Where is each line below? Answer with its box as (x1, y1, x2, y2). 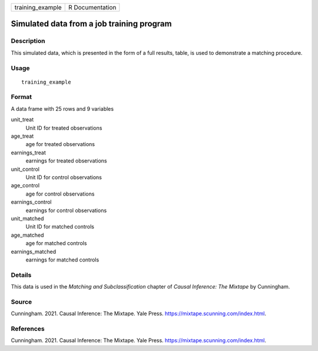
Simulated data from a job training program (11, 19, 172, 29)
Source (11, 297, 32, 306)
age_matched (11, 231, 44, 239)
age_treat (11, 133, 34, 140)
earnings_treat (11, 149, 47, 156)
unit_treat (11, 116, 34, 123)
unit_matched (11, 215, 44, 222)
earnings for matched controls (25, 256, 100, 263)
